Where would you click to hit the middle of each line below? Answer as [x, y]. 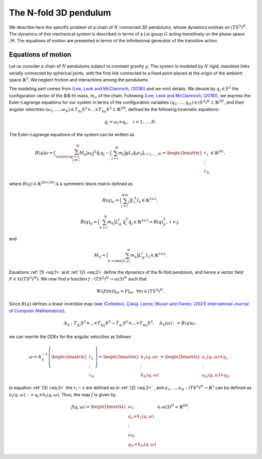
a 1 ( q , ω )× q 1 [215, 357]
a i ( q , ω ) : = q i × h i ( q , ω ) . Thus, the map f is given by [62, 395]
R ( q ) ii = [111, 201]
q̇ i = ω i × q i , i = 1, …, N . [131, 123]
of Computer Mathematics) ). [37, 311]
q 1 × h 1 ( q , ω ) [141, 417]
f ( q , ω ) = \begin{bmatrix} [99, 407]
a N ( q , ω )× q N [216, 375]
